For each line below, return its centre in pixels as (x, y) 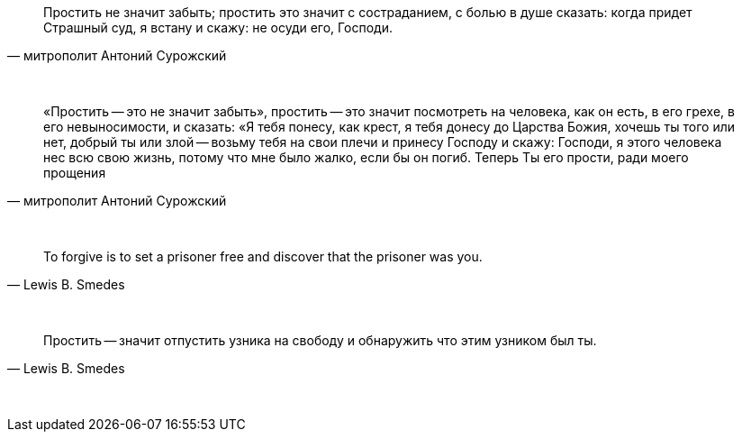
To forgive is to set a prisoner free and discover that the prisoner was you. (263, 256)
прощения (75, 173)
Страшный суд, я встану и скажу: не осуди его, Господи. (218, 27)
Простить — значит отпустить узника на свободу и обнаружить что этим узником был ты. (320, 340)
